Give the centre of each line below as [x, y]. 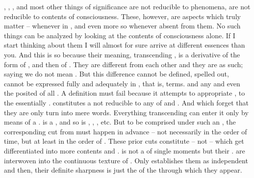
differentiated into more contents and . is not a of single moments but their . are [125, 150]
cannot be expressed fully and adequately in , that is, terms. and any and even [122, 83]
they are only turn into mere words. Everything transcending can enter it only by [126, 112]
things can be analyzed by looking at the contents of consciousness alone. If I [120, 35]
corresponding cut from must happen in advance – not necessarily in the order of [126, 131]
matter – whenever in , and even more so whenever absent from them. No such [122, 26]
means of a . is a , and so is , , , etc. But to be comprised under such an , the [120, 122]
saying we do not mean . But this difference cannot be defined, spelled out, [116, 74]
